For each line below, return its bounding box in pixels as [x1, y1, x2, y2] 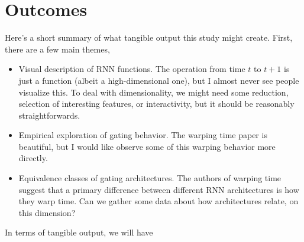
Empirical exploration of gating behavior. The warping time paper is [18, 129, 267, 141]
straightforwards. [18, 109, 80, 121]
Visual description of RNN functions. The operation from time [18, 63, 245, 75]
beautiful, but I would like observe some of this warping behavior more [18, 140, 276, 152]
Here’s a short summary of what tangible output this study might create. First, [5, 31, 293, 44]
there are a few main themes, [5, 42, 110, 55]
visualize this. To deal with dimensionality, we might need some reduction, [18, 86, 289, 98]
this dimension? [18, 206, 76, 218]
